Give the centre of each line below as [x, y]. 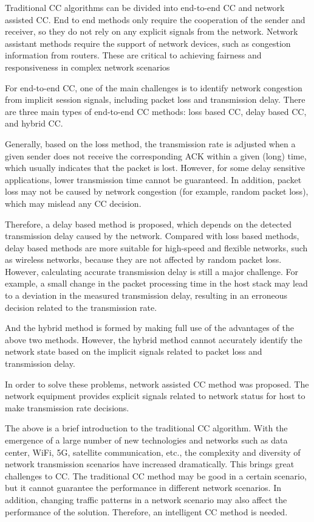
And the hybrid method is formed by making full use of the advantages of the [149, 328]
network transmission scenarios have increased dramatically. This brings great [150, 464]
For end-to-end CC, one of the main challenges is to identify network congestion [154, 87]
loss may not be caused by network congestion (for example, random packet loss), [157, 191]
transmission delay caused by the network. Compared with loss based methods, [152, 236]
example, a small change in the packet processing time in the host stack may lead [156, 283]
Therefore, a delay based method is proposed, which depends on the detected [148, 224]
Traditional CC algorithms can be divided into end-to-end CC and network [145, 7]
